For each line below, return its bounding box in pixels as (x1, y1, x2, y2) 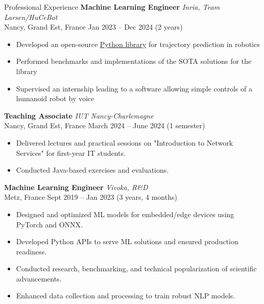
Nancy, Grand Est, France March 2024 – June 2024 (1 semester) (4, 120, 205, 131)
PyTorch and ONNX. (16, 219, 83, 229)
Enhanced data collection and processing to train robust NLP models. (16, 290, 235, 301)
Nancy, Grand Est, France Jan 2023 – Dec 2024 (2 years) (4, 21, 183, 32)
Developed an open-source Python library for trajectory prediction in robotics (16, 38, 260, 49)
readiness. (16, 246, 47, 256)
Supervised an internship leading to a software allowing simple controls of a (16, 83, 252, 93)
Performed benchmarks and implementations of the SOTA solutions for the (16, 56, 252, 66)
